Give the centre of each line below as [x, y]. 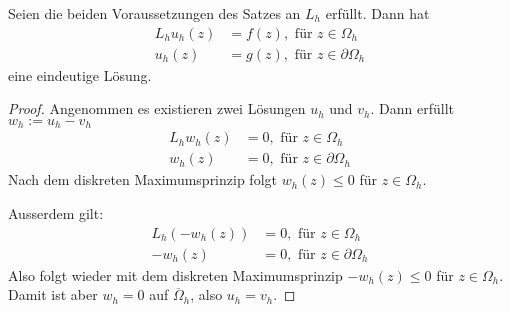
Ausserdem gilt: [56, 212]
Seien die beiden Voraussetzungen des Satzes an [154, 13]
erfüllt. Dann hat [377, 13]
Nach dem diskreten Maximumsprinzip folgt [142, 179]
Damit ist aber [53, 294]
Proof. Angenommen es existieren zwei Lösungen [157, 108]
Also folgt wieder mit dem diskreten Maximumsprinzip [175, 274]
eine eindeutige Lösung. [80, 74]
